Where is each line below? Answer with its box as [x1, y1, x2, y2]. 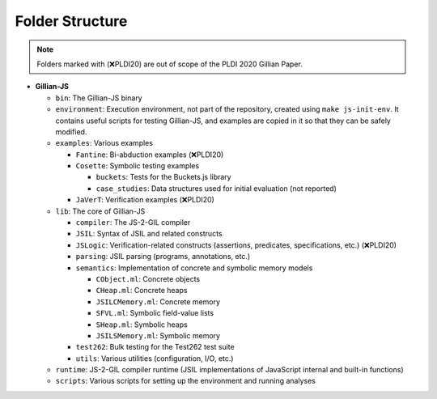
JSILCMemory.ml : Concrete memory [95, 296, 221, 307]
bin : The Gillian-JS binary [55, 93, 142, 103]
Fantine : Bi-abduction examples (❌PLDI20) [75, 150, 224, 159]
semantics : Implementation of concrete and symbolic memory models [75, 263, 313, 273]
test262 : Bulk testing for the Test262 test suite [75, 342, 235, 352]
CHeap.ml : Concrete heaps [95, 286, 188, 295]
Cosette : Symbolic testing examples [75, 161, 200, 171]
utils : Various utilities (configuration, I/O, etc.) [75, 353, 234, 363]
